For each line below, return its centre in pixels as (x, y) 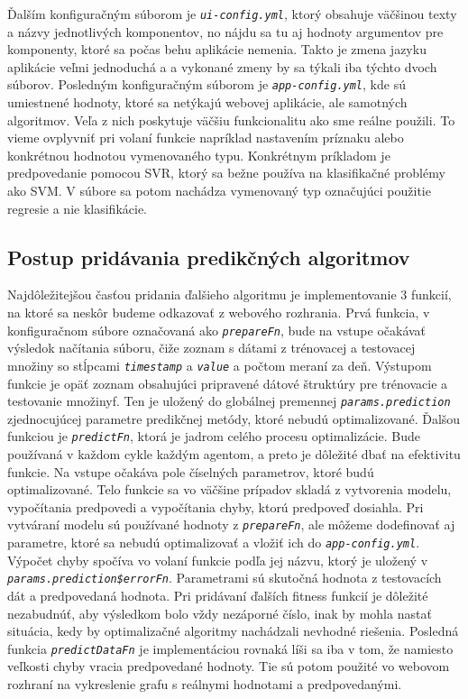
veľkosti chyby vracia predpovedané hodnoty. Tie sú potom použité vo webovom (229, 666)
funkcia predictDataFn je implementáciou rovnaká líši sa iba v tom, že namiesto (230, 648)
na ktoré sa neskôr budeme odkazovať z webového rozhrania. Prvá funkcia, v (219, 313)
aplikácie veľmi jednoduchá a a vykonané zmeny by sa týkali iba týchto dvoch (222, 66)
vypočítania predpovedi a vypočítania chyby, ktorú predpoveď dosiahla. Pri (216, 506)
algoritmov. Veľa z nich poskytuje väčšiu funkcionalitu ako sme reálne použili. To (231, 120)
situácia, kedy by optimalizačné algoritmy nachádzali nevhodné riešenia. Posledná (233, 631)
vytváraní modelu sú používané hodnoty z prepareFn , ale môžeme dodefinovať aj (231, 524)
